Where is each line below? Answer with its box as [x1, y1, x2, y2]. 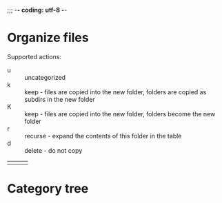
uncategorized [24, 73, 66, 81]
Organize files [7, 30, 89, 45]
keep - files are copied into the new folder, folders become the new [24, 109, 216, 118]
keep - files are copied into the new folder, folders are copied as [24, 87, 207, 96]
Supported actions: [7, 52, 62, 61]
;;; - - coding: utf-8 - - [7, 6, 68, 14]
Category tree [7, 181, 89, 197]
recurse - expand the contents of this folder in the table [24, 131, 182, 140]
